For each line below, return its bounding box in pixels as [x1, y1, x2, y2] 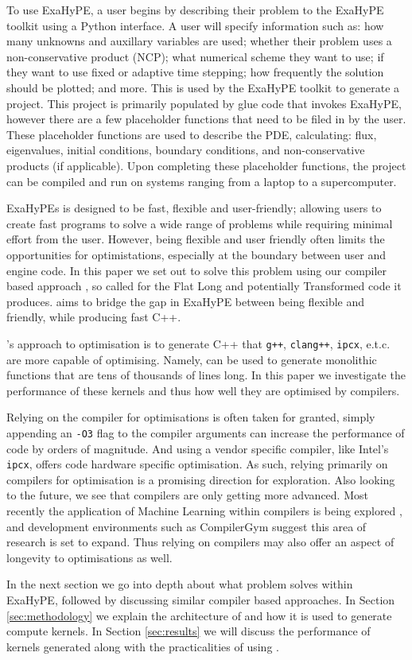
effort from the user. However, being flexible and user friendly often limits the [6, 231, 385, 247]
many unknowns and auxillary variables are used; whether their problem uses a [6, 33, 392, 49]
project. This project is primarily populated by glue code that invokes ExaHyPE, [6, 95, 402, 111]
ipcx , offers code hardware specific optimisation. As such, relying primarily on [6, 456, 388, 472]
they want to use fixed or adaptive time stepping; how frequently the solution [6, 64, 384, 80]
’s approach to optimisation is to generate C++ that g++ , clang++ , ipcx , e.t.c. [6, 335, 391, 351]
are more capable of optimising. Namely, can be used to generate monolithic [6, 351, 377, 367]
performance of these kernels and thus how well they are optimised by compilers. [6, 382, 400, 398]
